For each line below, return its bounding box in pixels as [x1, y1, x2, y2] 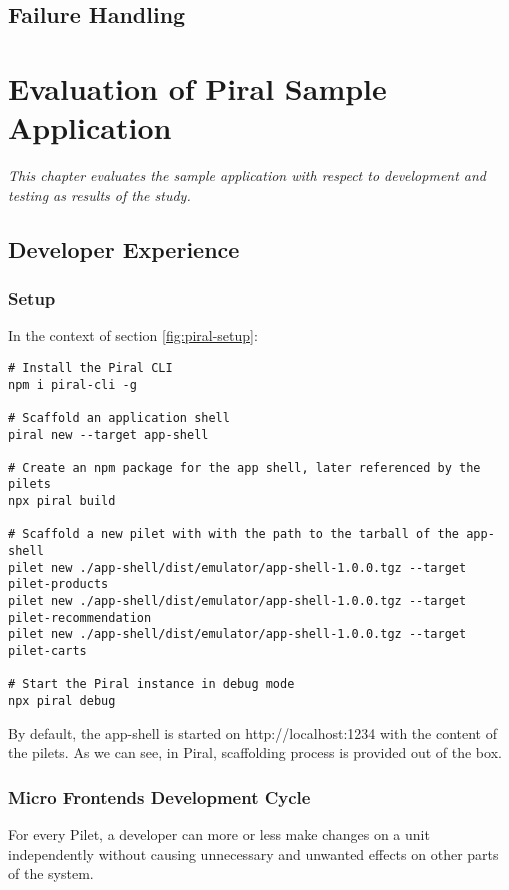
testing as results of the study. [8, 184, 191, 205]
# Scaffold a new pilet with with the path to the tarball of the [8, 527, 460, 542]
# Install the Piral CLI [8, 360, 173, 375]
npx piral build [8, 494, 116, 509]
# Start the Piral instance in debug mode [8, 677, 295, 692]
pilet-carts [8, 644, 87, 659]
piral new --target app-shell [8, 427, 209, 442]
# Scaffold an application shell [8, 410, 230, 425]
